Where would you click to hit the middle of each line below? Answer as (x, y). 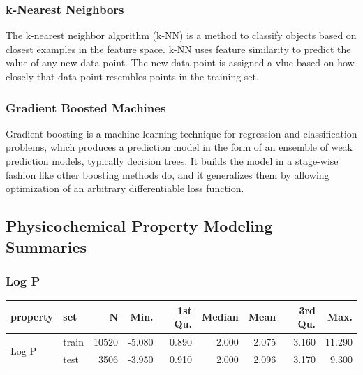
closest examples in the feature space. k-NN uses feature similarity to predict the (178, 49)
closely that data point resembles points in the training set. (132, 76)
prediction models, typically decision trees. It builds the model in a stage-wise (172, 161)
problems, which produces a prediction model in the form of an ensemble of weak (179, 147)
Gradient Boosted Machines (86, 107)
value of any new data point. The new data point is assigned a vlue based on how (180, 62)
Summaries (46, 246)
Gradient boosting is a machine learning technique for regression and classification (181, 133)
